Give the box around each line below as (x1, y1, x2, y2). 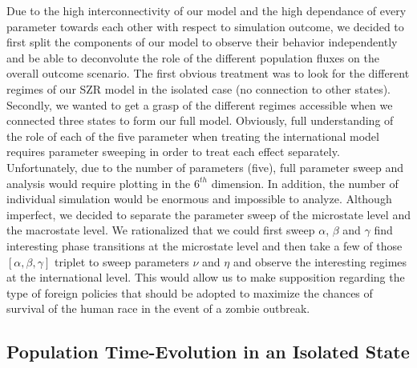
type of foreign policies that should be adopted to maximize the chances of (6, 284, 373, 301)
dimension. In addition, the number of (211, 174, 399, 191)
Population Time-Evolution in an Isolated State (6, 339, 410, 364)
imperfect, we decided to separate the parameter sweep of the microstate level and (6, 206, 411, 222)
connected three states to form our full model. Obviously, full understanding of (6, 112, 394, 129)
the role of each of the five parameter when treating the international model (6, 127, 379, 144)
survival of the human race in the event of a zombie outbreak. (6, 300, 310, 317)
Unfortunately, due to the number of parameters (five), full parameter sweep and (6, 158, 404, 175)
